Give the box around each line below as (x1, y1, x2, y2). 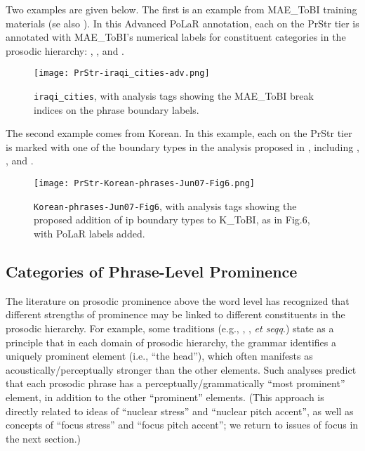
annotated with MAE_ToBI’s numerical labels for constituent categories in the (6, 30, 346, 44)
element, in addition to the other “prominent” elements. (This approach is (6, 389, 324, 404)
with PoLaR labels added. (34, 225, 145, 240)
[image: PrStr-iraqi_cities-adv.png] (34, 68, 210, 79)
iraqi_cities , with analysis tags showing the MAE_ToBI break (34, 89, 314, 103)
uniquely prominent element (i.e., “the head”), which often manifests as (6, 348, 313, 363)
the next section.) (6, 431, 81, 445)
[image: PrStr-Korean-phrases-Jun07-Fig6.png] (34, 178, 255, 189)
